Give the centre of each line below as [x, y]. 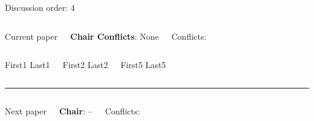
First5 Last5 [143, 65]
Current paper [31, 36]
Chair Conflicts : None [114, 36]
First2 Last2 [85, 65]
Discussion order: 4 [40, 7]
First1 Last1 [27, 65]
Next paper [26, 110]
